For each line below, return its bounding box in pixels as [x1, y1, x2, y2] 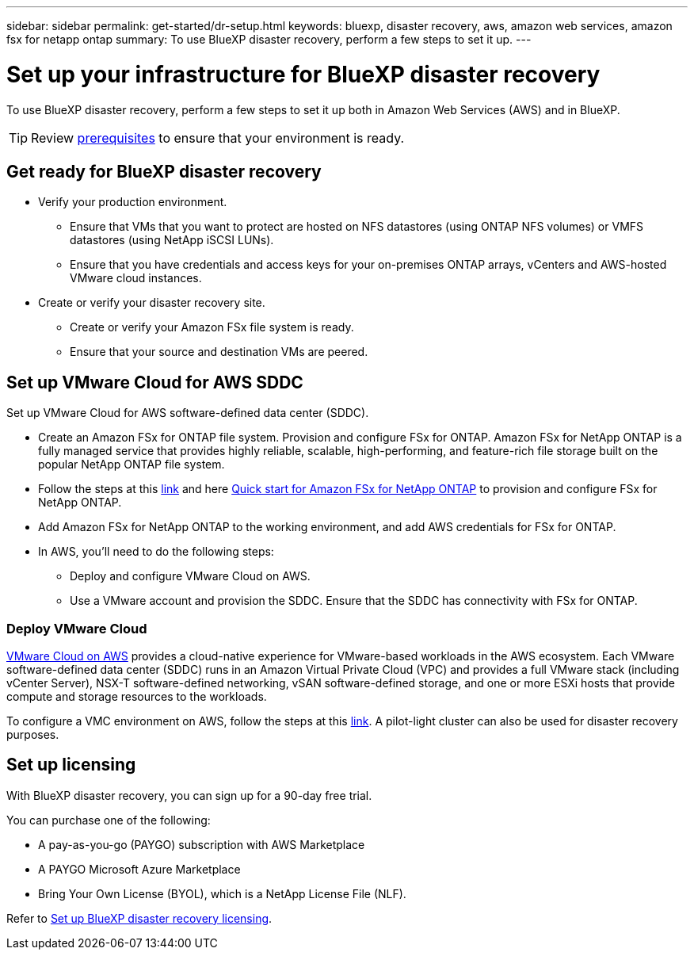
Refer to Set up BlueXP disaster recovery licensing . [6, 911, 273, 925]
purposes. [6, 727, 59, 741]
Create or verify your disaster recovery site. [38, 296, 265, 310]
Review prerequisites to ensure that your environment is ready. [31, 129, 405, 146]
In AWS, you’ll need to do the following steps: [38, 545, 274, 559]
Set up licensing [6, 755, 136, 775]
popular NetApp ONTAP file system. [38, 457, 225, 472]
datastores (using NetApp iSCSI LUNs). [70, 233, 274, 247]
